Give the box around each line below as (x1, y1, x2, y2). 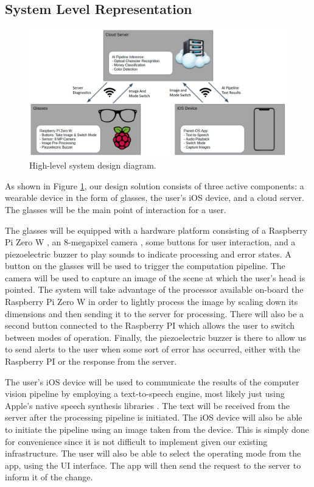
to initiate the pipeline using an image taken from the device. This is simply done (5, 423, 309, 436)
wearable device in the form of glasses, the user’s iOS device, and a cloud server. (5, 191, 304, 204)
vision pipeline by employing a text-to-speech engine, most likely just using (5, 387, 285, 400)
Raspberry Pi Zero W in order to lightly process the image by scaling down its (5, 295, 298, 308)
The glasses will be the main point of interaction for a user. (5, 203, 226, 215)
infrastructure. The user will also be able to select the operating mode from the (5, 447, 301, 460)
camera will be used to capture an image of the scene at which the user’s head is (5, 271, 305, 284)
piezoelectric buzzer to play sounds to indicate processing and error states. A (5, 247, 291, 260)
